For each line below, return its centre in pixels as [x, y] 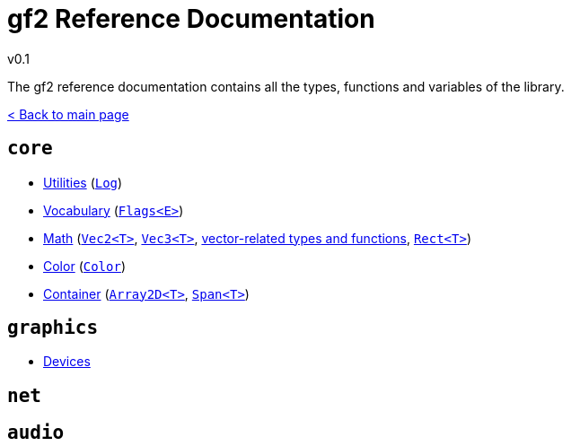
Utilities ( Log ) [83, 182]
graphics [53, 328]
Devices [67, 362]
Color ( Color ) [84, 266]
